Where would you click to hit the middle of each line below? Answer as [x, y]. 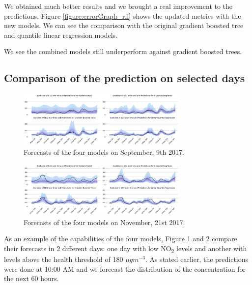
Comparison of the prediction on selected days [125, 78]
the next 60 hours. [31, 278]
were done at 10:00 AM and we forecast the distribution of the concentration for [125, 269]
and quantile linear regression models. [61, 35]
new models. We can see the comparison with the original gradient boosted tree [124, 25]
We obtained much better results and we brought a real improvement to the [118, 6]
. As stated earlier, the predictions [197, 259]
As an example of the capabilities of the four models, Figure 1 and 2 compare [121, 239]
